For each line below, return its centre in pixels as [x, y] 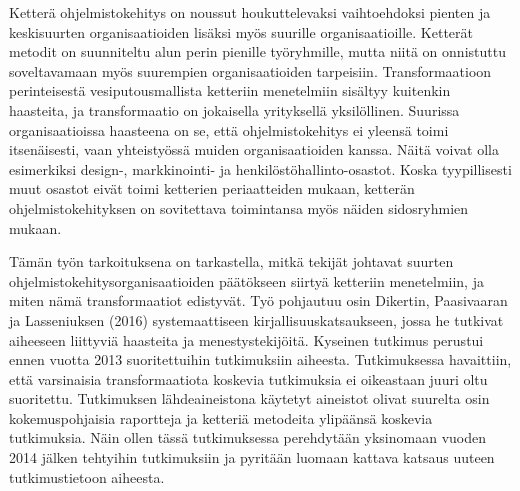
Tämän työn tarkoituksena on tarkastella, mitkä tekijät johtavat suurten [231, 261]
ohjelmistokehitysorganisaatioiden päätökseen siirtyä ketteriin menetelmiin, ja [246, 280]
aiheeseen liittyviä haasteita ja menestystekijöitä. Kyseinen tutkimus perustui [246, 339]
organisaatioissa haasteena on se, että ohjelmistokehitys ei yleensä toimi [229, 129]
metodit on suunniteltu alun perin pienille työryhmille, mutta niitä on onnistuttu [257, 51]
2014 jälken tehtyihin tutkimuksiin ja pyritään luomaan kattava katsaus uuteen [252, 457]
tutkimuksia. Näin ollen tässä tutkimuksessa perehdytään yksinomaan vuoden [248, 437]
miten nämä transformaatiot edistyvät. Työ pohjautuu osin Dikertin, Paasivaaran [258, 300]
